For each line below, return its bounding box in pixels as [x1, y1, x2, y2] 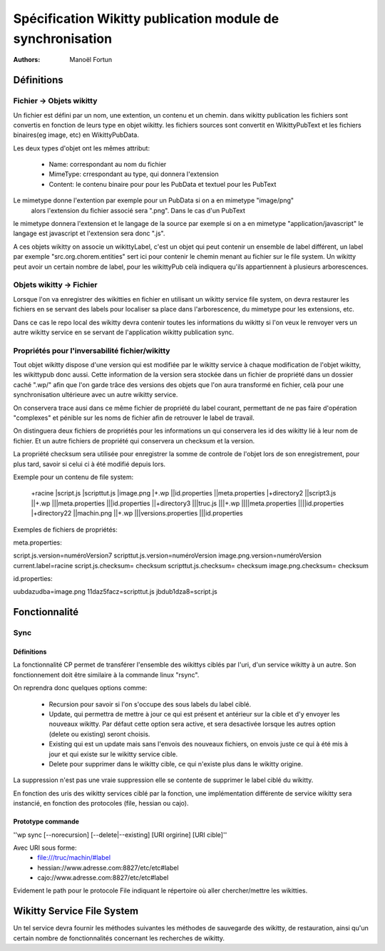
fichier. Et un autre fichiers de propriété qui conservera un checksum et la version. [13, 436, 255, 445]
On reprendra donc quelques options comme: [13, 684, 148, 692]
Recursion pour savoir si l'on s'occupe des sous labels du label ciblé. [48, 699, 252, 709]
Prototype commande [13, 817, 80, 826]
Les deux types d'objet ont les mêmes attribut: [13, 143, 150, 153]
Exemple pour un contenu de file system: [13, 473, 134, 481]
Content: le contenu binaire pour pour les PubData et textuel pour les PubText [48, 180, 277, 188]
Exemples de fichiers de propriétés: [13, 525, 118, 534]
